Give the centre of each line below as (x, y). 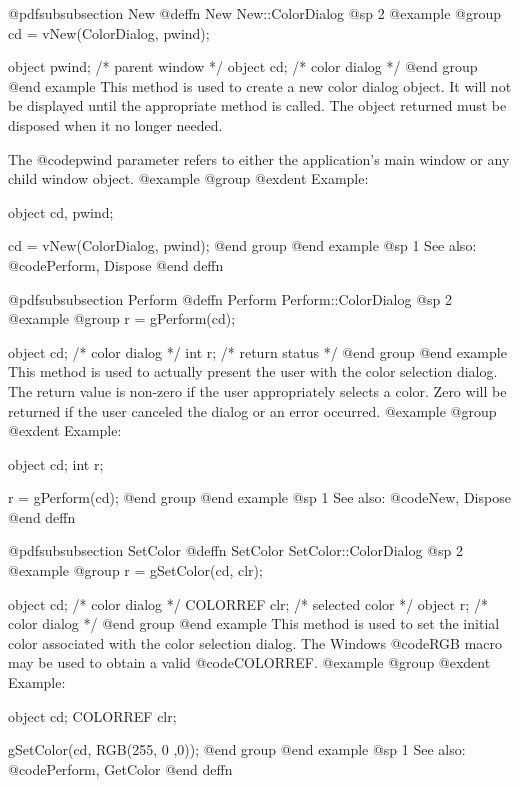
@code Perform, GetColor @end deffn (120, 768)
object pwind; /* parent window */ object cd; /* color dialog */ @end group (243, 66)
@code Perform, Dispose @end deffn (116, 264)
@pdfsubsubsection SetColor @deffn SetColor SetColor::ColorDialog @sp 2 (235, 550)
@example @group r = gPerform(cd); (122, 318)
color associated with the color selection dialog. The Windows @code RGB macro (255, 642)
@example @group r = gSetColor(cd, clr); (135, 570)
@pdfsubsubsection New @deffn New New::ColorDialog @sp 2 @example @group (254, 13)
